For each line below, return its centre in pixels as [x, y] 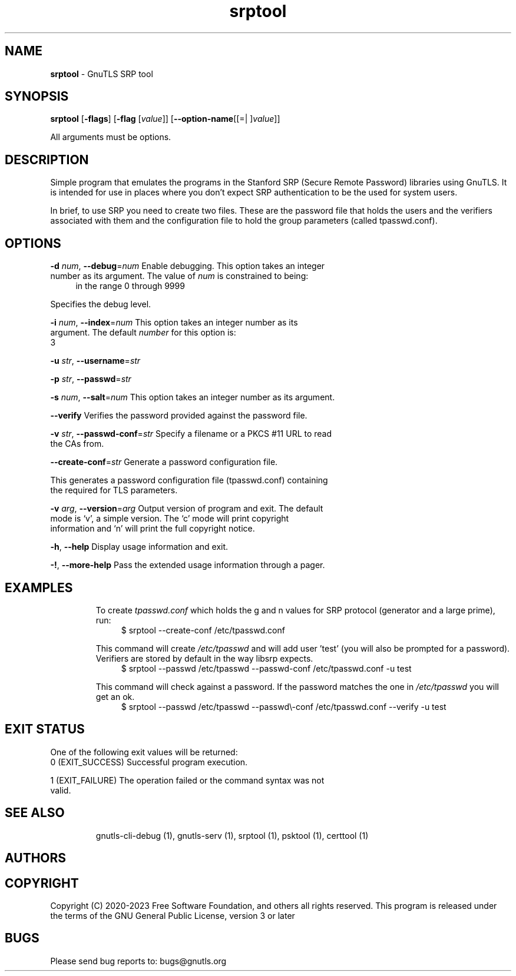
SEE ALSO [35, 813]
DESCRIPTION [47, 160]
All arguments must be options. [111, 137]
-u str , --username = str [95, 361]
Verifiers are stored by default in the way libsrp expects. [204, 658]
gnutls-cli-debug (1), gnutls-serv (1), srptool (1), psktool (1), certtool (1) [232, 835]
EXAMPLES [39, 587]
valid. [61, 790]
